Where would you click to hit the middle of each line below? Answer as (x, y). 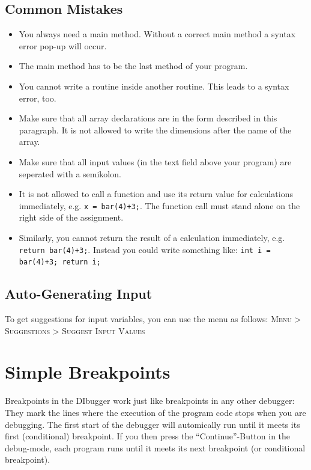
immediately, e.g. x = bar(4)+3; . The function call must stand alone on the (159, 205)
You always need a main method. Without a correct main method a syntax (157, 34)
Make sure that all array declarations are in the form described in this (148, 118)
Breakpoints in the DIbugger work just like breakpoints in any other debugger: (150, 401)
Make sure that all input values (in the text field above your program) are (155, 161)
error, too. (38, 98)
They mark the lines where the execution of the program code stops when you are (155, 412)
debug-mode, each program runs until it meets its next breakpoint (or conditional (155, 447)
